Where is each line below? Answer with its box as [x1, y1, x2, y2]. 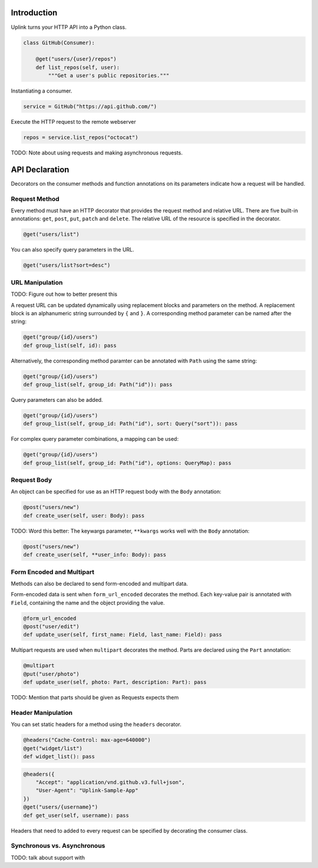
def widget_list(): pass [23, 753, 95, 760]
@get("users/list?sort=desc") [23, 262, 111, 269]
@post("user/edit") [23, 623, 79, 630]
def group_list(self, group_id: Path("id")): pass [23, 381, 173, 388]
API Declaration [11, 164, 69, 174]
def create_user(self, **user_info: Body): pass [23, 552, 167, 558]
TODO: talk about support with [11, 854, 85, 861]
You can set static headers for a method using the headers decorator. [11, 721, 182, 728]
